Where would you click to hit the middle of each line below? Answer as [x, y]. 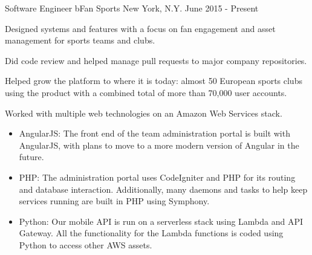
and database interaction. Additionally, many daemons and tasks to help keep [163, 189]
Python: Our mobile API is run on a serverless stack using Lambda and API [161, 221]
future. [31, 157]
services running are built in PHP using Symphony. [114, 201]
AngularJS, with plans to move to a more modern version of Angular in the [159, 145]
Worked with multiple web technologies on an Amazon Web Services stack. [144, 113]
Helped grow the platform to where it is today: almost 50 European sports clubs [154, 81]
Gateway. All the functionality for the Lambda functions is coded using [151, 233]
